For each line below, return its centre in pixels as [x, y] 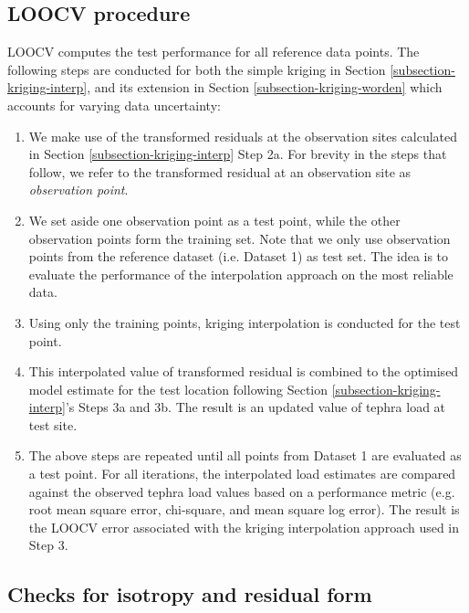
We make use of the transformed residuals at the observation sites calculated [243, 136]
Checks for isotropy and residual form [190, 594]
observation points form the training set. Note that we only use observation [240, 238]
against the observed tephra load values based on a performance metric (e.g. [242, 491]
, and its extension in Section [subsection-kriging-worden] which [265, 87]
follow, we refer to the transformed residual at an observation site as [220, 171]
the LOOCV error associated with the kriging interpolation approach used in [244, 527]
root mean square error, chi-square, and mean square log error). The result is [244, 509]
